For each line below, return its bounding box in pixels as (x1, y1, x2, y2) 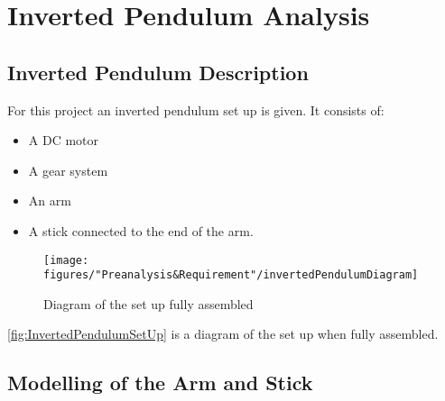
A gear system (28, 160, 108, 179)
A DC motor (28, 131, 99, 150)
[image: (43, 253, 89, 267)
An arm (28, 191, 71, 210)
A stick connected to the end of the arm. (28, 221, 254, 240)
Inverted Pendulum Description (7, 58, 309, 86)
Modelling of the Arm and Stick (7, 369, 313, 396)
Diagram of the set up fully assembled (43, 294, 254, 313)
